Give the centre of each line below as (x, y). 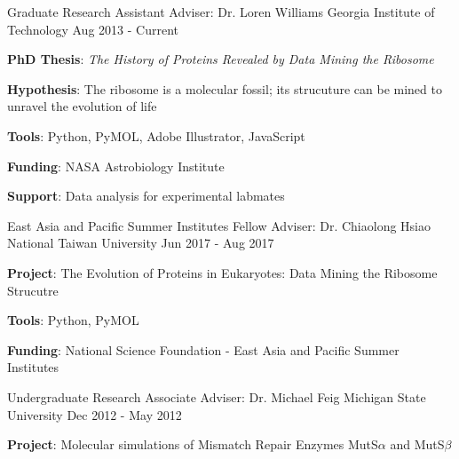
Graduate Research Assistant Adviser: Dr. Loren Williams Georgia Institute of (221, 12)
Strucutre (33, 290)
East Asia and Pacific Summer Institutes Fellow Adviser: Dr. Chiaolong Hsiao (219, 225)
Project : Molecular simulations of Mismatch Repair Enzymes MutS (193, 444)
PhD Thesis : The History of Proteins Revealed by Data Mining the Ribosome (221, 59)
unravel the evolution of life (82, 106)
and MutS (417, 444)
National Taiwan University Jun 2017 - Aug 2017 (141, 243)
